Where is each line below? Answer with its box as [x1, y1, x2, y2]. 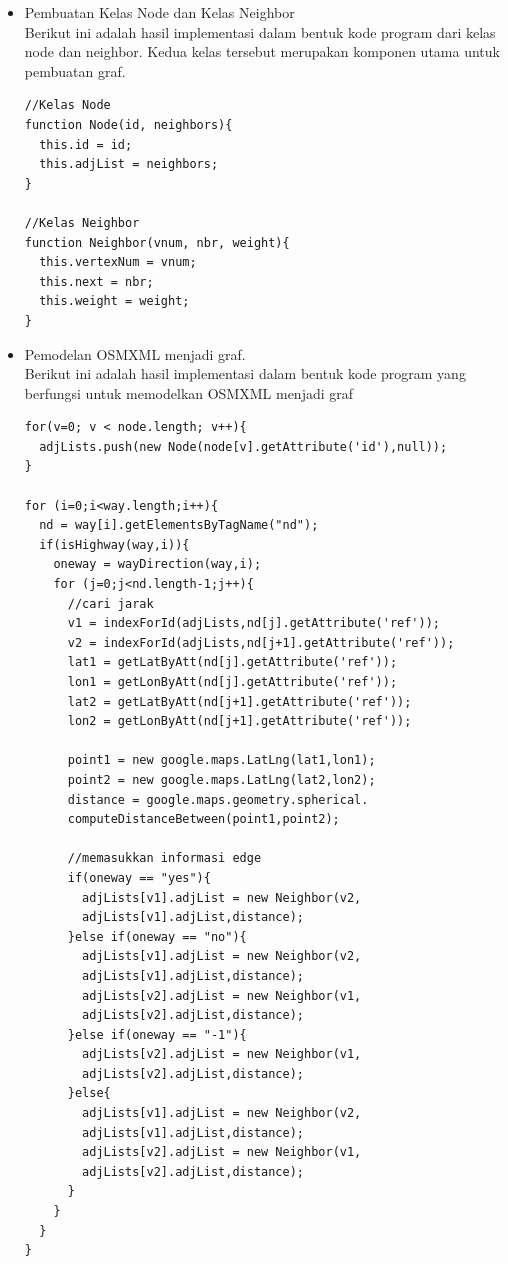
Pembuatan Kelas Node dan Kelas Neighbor [24, 2, 295, 22]
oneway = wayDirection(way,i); [53, 557, 262, 572]
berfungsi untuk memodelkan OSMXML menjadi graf [24, 382, 354, 403]
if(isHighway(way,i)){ [39, 537, 190, 552]
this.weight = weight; [39, 294, 190, 309]
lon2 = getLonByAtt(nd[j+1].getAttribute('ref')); [67, 714, 412, 729]
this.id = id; [39, 137, 133, 152]
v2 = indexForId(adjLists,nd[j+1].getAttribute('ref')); [67, 635, 455, 650]
